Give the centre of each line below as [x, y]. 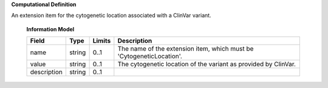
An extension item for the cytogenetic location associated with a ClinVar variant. [111, 16]
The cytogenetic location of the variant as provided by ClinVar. [207, 64]
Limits [102, 41]
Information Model [50, 29]
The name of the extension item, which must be [186, 49]
